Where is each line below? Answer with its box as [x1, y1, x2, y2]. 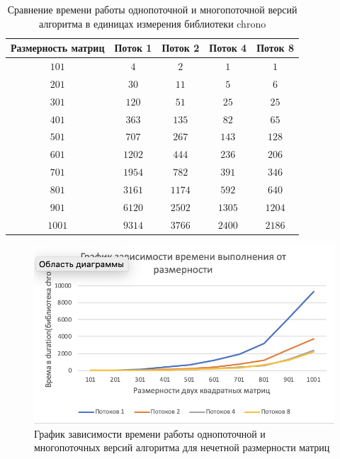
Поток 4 [209, 40, 247, 55]
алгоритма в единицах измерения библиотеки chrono [38, 16, 266, 30]
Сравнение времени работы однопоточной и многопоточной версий [7, 2, 297, 16]
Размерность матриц [11, 40, 105, 55]
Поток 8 [256, 40, 295, 55]
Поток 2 [161, 40, 200, 55]
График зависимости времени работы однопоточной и [34, 426, 266, 441]
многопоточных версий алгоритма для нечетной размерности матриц [34, 440, 330, 455]
